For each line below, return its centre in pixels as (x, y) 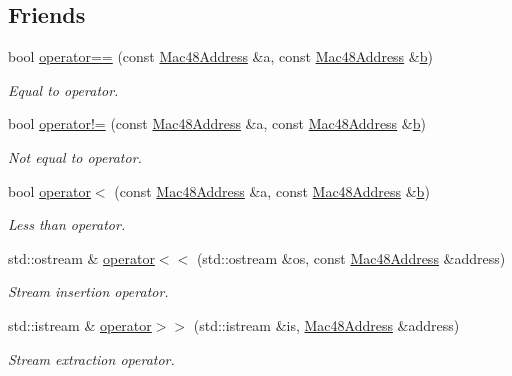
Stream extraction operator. (91, 358)
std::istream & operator (80, 324)
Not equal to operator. (75, 156)
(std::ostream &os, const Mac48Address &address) (351, 257)
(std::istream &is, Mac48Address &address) (326, 324)
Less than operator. (67, 224)
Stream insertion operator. (88, 291)
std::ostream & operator (81, 257)
